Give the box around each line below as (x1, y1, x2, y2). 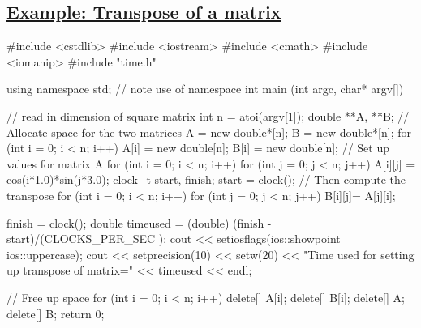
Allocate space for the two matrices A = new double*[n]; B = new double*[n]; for (6, 123, 411, 140)
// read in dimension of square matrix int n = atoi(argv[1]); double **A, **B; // (6, 107, 410, 124)
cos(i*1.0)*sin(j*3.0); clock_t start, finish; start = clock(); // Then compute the (6, 171, 406, 188)
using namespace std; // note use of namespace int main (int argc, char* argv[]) (6, 80, 404, 97)
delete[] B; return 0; (6, 305, 105, 322)
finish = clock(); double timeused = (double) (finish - (6, 214, 272, 231)
